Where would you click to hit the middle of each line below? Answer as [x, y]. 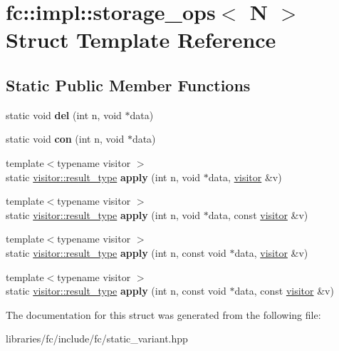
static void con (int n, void [65, 139]
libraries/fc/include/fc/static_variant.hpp [97, 339]
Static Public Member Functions [128, 85]
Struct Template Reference [141, 40]
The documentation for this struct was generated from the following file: [163, 314]
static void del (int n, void [64, 115]
